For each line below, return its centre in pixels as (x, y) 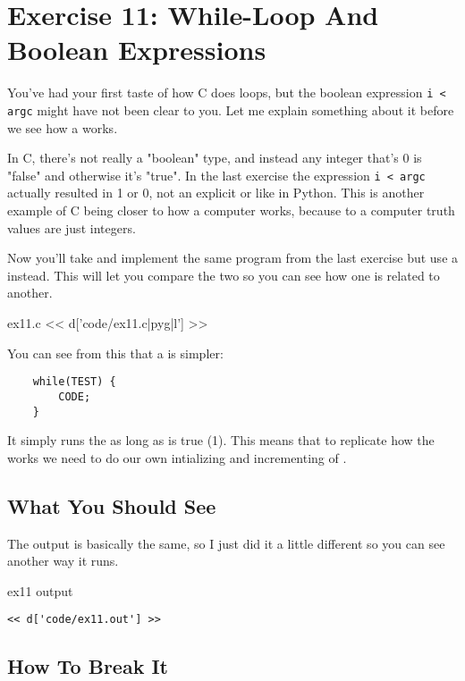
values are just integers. (72, 227)
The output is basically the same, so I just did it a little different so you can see (226, 543)
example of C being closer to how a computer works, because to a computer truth (231, 210)
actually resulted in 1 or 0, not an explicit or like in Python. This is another (216, 193)
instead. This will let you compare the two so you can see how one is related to (224, 275)
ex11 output (40, 590)
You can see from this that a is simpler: (115, 353)
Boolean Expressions (137, 50)
